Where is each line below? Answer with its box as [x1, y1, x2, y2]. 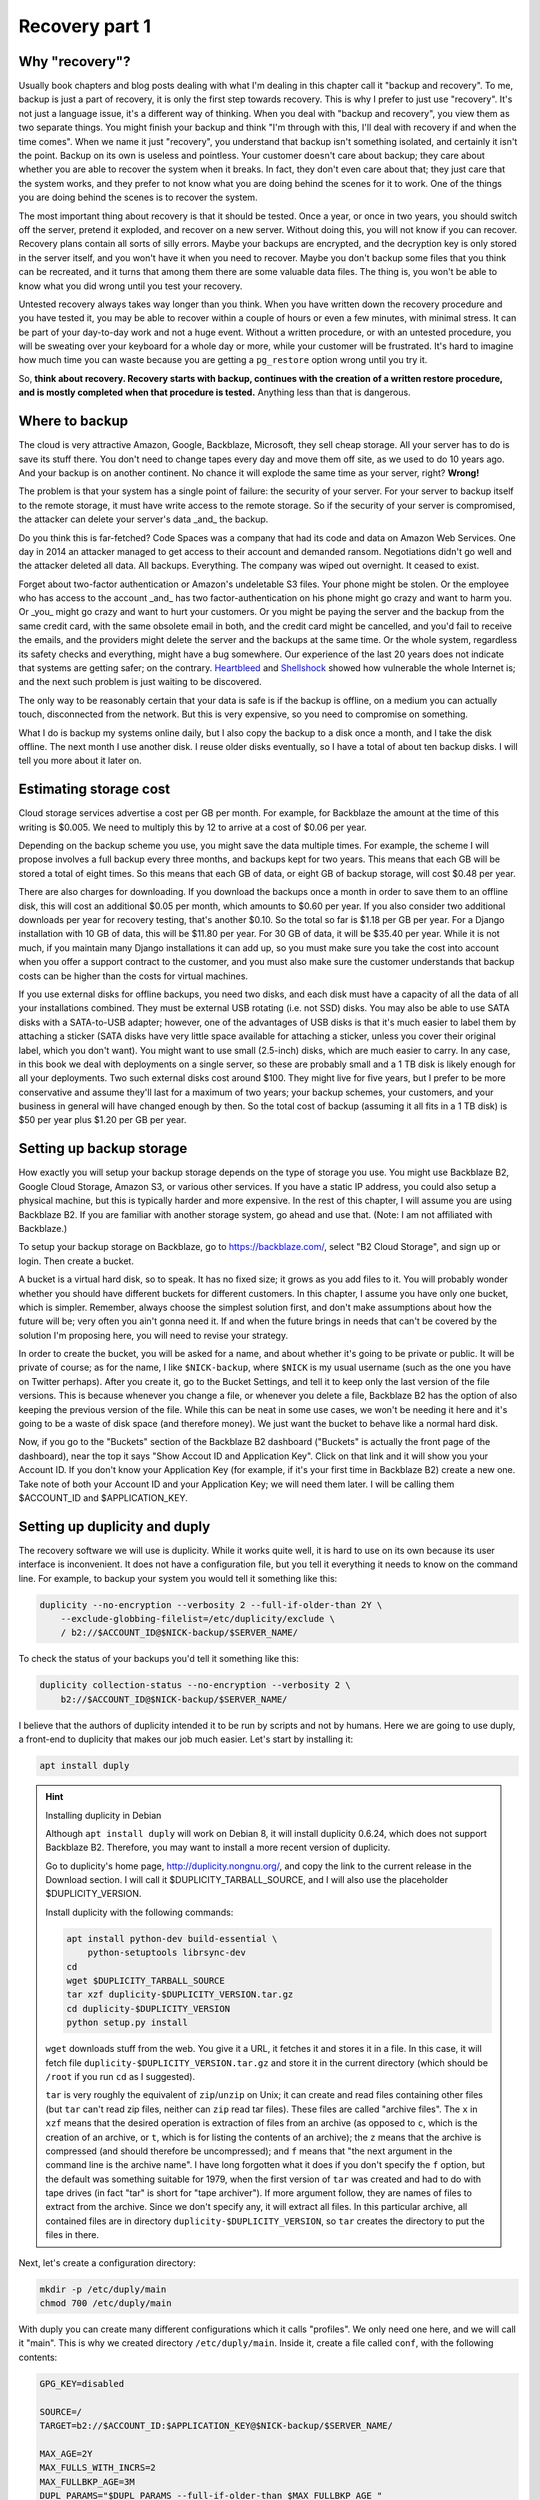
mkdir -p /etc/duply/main [39, 2283, 167, 2295]
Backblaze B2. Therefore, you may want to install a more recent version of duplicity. [45, 1841, 391, 1854]
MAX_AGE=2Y [39, 2448, 93, 2459]
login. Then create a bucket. [18, 1255, 135, 1267]
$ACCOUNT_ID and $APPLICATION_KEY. [18, 1491, 189, 1504]
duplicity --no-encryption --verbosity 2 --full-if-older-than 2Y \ [39, 1599, 383, 1610]
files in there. [45, 2229, 100, 2241]
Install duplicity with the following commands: [45, 1906, 234, 1918]
